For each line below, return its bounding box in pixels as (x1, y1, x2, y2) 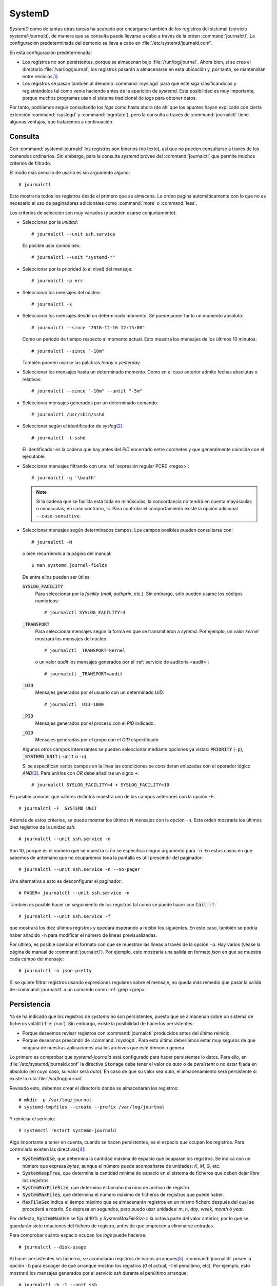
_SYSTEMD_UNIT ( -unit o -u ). (22, 754, 88, 760)
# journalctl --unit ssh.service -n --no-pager (18, 867, 141, 872)
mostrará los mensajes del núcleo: (35, 635, 108, 641)
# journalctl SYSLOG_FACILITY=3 (44, 610, 126, 616)
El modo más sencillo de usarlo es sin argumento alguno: (9, 170, 130, 176)
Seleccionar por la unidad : (22, 219, 78, 225)
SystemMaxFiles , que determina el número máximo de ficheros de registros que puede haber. (22, 1191, 224, 1198)
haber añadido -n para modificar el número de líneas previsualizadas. (9, 932, 157, 938)
